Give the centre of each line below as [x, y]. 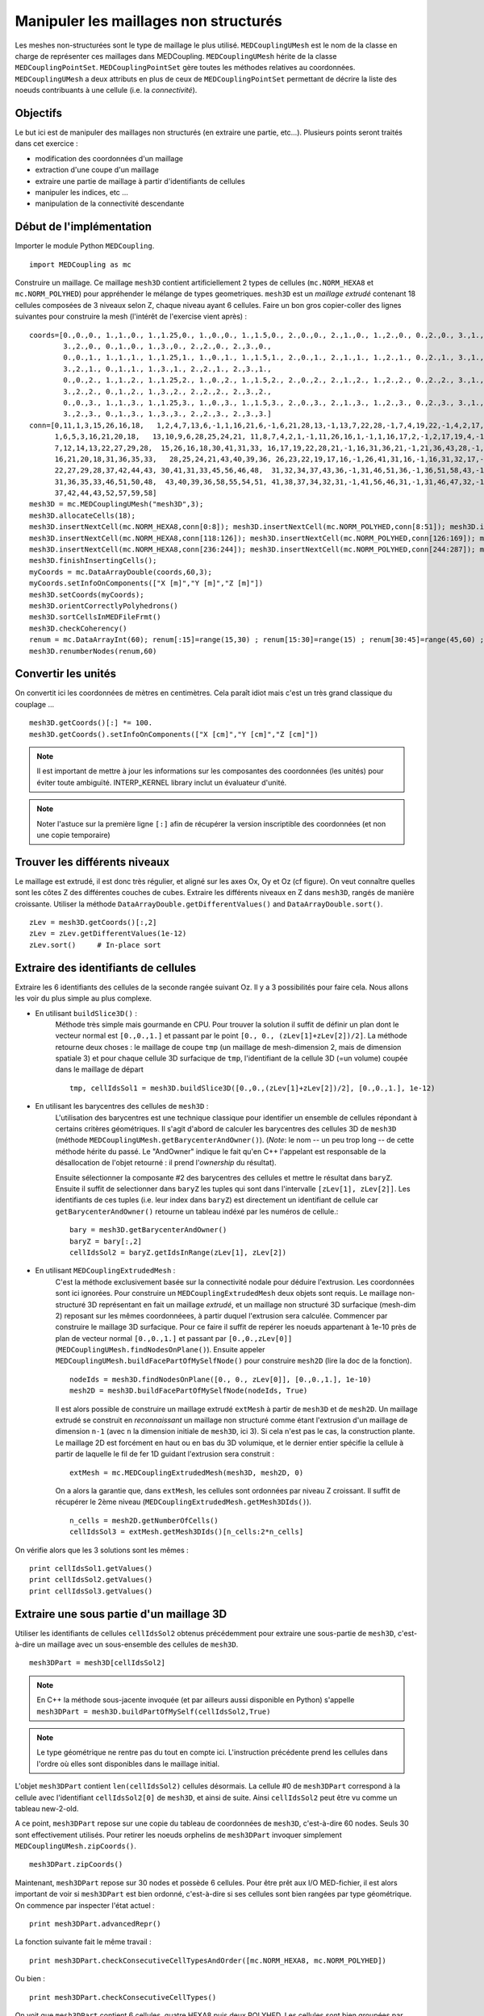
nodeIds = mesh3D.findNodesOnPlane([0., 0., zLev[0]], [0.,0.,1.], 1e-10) [221, 1379]
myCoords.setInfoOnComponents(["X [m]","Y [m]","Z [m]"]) [146, 583]
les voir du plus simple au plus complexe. [83, 998]
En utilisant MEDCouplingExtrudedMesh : [105, 1271]
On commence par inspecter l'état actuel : [85, 1905]
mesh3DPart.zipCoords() [76, 1864]
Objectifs [39, 113]
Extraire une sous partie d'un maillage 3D [121, 1614]
